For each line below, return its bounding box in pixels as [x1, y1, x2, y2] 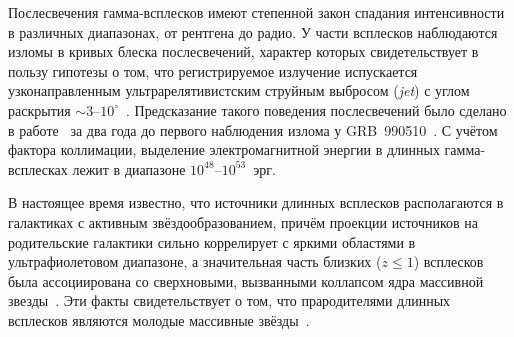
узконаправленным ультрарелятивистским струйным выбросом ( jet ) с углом [8, 80, 470, 101]
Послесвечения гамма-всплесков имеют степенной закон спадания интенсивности [8, 2, 505, 22]
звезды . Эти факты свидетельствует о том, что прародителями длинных [8, 290, 451, 311]
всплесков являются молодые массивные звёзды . [8, 309, 310, 330]
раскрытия [8, 99, 71, 120]
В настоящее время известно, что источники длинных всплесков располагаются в [8, 192, 504, 213]
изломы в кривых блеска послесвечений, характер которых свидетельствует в [8, 41, 479, 62]
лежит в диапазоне [72, 158, 186, 179]
